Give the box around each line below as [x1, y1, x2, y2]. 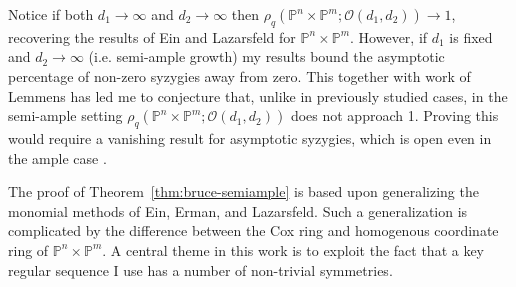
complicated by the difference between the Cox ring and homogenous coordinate [8, 220, 499, 241]
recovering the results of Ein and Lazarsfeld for [8, 26, 296, 47]
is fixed [449, 26, 493, 47]
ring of [8, 239, 49, 260]
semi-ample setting [8, 105, 123, 126]
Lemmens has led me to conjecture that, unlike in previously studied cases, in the [8, 85, 508, 106]
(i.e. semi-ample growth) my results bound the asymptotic [88, 46, 445, 67]
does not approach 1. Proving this [290, 105, 499, 126]
